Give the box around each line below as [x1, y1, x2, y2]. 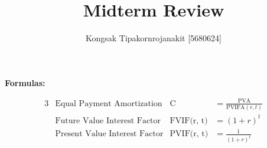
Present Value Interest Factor [55, 130, 164, 139]
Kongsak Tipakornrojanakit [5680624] [85, 32, 222, 44]
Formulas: [5, 76, 45, 88]
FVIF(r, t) [170, 116, 208, 125]
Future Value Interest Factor [55, 116, 161, 125]
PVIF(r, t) [170, 130, 209, 139]
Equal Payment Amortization [55, 99, 162, 108]
